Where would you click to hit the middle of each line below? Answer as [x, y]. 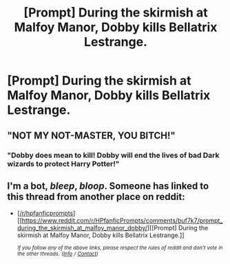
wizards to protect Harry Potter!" [63, 163]
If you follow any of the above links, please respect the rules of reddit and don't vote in [120, 248]
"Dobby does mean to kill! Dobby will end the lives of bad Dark [113, 155]
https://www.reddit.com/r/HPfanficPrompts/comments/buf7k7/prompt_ [122, 221]
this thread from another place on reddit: [96, 197]
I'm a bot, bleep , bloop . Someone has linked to [108, 186]
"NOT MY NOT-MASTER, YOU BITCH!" [91, 135]
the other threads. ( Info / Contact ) [57, 254]
